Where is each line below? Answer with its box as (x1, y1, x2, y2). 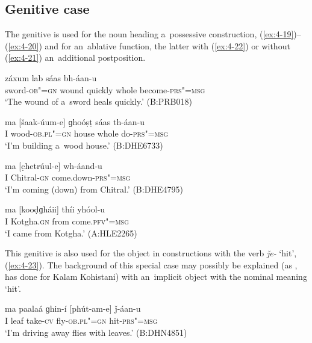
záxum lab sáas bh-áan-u (5, 71, 97, 84)
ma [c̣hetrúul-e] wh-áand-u (5, 159, 102, 171)
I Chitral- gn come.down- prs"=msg (5, 171, 131, 184)
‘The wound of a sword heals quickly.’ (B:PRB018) (5, 95, 192, 108)
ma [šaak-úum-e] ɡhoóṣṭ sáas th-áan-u (5, 115, 145, 128)
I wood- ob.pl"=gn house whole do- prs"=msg (5, 127, 169, 140)
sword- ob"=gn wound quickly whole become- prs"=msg (5, 83, 205, 96)
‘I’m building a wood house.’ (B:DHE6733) (5, 138, 163, 151)
